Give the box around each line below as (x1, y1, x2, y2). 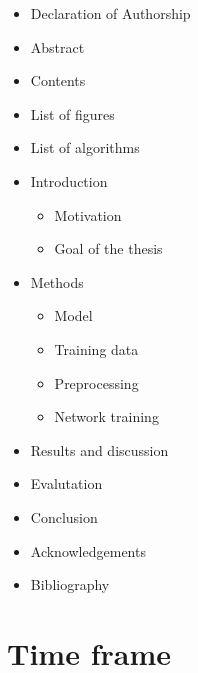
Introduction (30, 170, 108, 191)
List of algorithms (30, 137, 140, 158)
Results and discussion (30, 439, 169, 460)
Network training (54, 406, 159, 427)
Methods (30, 271, 84, 292)
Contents (30, 70, 86, 91)
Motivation (54, 204, 122, 225)
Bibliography (30, 574, 110, 595)
